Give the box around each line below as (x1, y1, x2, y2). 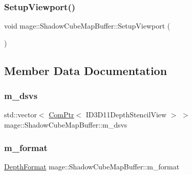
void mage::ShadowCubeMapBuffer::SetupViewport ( (4, 20, 170, 31)
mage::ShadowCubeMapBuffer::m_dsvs (4, 119, 127, 130)
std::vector (4, 109, 37, 120)
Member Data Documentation (4, 62, 167, 78)
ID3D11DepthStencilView (86, 109, 167, 120)
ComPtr (49, 109, 74, 120)
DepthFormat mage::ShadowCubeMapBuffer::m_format (4, 161, 180, 171)
